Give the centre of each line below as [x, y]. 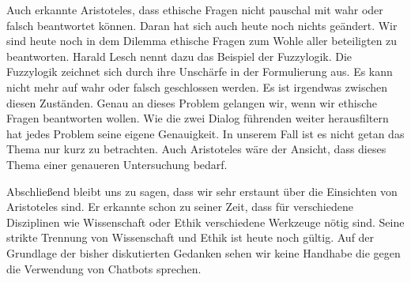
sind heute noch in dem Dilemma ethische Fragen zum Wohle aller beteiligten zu [202, 41]
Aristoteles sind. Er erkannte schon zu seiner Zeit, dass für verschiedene [180, 207]
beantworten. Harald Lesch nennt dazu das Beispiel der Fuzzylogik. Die [179, 56]
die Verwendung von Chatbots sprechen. [104, 268]
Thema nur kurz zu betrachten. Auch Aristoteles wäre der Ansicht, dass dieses [196, 149]
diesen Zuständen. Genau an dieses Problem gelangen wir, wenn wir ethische [192, 102]
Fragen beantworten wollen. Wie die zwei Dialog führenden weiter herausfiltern [198, 118]
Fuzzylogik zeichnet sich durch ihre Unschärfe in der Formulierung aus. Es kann [200, 71]
